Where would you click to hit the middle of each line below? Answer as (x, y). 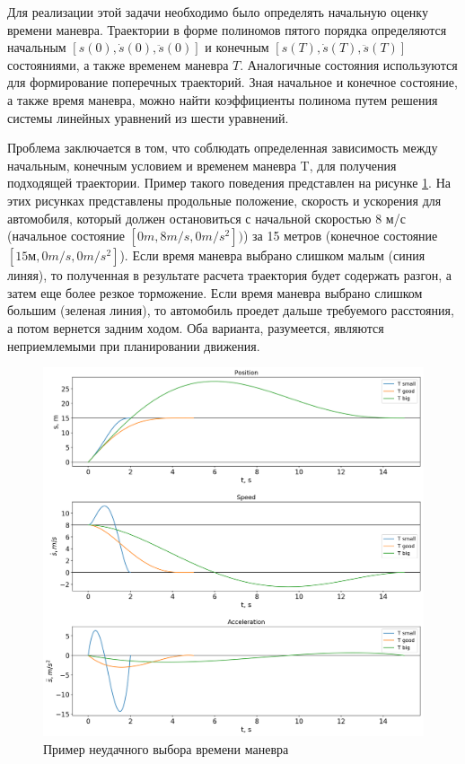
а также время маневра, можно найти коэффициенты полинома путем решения (223, 99)
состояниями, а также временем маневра (118, 64)
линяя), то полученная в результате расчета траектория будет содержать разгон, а (230, 275)
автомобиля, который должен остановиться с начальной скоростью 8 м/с (206, 218)
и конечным (237, 47)
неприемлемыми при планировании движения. (134, 345)
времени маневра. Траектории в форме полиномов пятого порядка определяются (227, 29)
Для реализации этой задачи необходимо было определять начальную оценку (218, 12)
